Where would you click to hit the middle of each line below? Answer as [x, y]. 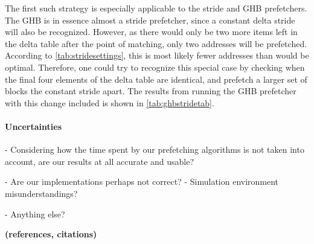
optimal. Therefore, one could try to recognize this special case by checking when [155, 67]
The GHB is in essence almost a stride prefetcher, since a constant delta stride [150, 20]
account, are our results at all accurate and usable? [100, 161]
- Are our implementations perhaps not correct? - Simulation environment [142, 181]
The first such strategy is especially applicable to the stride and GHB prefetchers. [156, 8]
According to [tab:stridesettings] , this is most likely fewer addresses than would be [157, 55]
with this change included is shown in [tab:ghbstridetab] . [110, 102]
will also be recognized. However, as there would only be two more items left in [151, 32]
